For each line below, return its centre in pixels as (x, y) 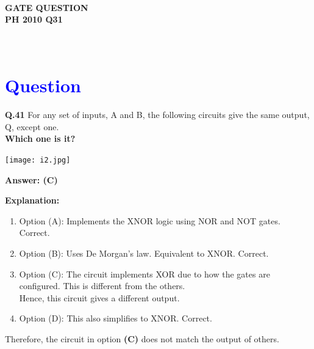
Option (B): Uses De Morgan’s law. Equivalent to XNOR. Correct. (144, 253)
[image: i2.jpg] (38, 160)
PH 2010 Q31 (34, 19)
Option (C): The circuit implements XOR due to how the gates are (145, 274)
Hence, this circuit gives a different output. (99, 297)
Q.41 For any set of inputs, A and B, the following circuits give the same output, (157, 115)
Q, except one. (32, 126)
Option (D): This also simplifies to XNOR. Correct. (116, 318)
